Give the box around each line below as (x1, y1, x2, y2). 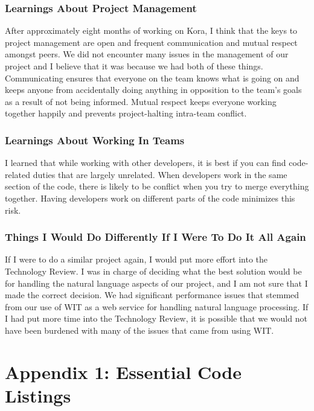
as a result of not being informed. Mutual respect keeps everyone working (5, 95, 277, 107)
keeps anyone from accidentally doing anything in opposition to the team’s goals (5, 83, 302, 96)
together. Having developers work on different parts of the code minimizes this (5, 191, 295, 204)
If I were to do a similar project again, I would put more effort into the (5, 253, 268, 266)
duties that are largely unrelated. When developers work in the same (33, 168, 287, 180)
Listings (5, 383, 71, 407)
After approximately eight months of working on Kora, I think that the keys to (5, 24, 298, 37)
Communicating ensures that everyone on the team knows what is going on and (5, 71, 300, 84)
